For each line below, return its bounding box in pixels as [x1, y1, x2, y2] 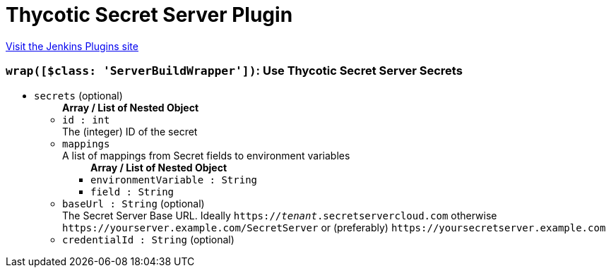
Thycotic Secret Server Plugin [6, 3, 293, 27]
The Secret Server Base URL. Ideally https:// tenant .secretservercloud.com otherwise [62, 209, 497, 222]
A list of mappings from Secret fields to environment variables [62, 149, 350, 162]
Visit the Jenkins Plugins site [6, 40, 138, 52]
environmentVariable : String [90, 174, 258, 186]
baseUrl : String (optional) [62, 197, 205, 210]
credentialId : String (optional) [62, 233, 235, 245]
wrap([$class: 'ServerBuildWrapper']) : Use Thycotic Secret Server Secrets [6, 63, 463, 78]
